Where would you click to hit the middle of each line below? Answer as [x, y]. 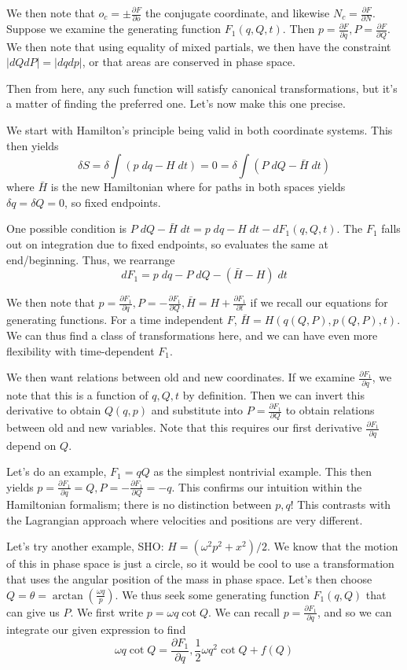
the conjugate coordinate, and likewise [238, 13]
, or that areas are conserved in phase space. [189, 62]
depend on [31, 445]
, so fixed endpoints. [113, 202]
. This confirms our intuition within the [267, 486]
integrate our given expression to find [96, 629]
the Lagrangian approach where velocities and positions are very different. [185, 519]
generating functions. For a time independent [115, 320]
